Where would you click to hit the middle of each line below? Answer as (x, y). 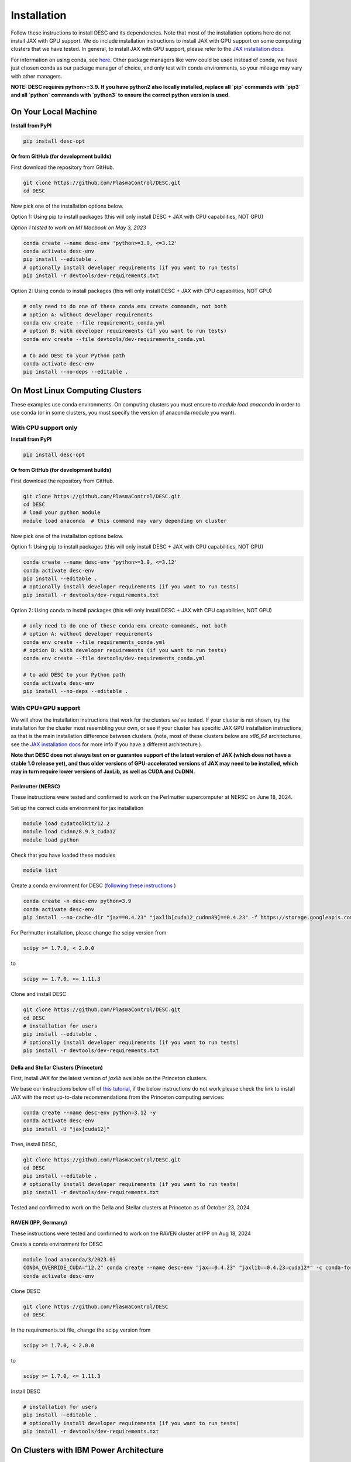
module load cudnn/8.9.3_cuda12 (70, 832)
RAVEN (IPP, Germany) (39, 1223)
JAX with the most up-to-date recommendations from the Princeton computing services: (118, 1097)
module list (40, 870)
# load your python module (62, 513)
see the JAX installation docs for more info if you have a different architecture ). (107, 744)
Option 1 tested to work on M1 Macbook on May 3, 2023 (78, 227)
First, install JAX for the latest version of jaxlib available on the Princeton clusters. (109, 1078)
